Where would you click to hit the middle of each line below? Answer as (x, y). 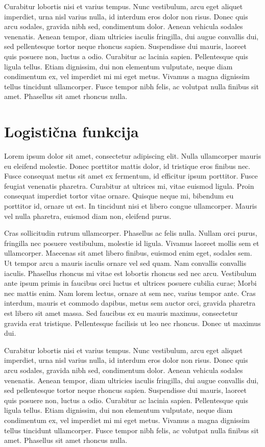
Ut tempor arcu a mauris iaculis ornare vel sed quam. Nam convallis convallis (125, 263)
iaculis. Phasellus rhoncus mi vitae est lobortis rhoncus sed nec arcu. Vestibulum (130, 273)
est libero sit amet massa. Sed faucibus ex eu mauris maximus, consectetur (121, 313)
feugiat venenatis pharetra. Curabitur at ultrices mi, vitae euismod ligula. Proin (129, 185)
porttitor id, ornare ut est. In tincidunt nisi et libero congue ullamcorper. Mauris (131, 206)
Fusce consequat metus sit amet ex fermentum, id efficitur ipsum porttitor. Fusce (131, 176)
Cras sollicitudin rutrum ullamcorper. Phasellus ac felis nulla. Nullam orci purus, (131, 233)
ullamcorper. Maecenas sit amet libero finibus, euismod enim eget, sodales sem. (128, 253)
